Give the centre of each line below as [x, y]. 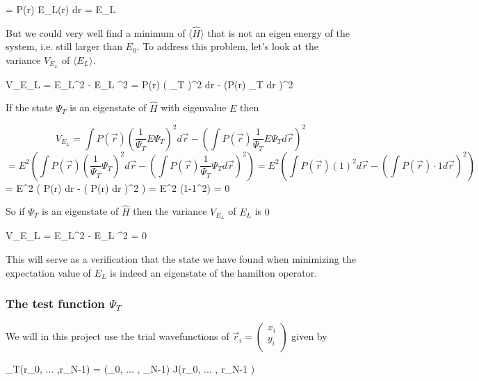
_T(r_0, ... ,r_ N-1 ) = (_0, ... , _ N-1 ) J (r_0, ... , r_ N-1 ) [130, 369]
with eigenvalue [194, 107]
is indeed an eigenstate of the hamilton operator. [214, 272]
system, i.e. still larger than [64, 46]
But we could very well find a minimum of [96, 32]
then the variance [170, 211]
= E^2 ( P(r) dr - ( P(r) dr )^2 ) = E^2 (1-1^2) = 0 [118, 187]
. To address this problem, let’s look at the [227, 46]
